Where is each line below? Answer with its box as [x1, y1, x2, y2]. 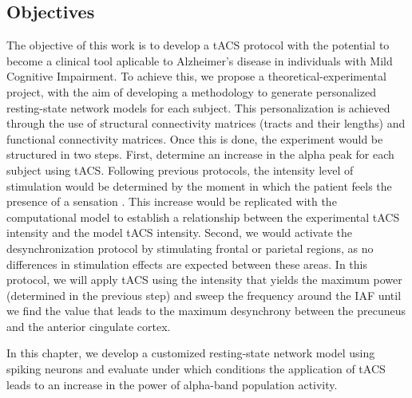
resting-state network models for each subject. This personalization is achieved [6, 99, 390, 116]
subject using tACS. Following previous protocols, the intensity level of [6, 161, 354, 178]
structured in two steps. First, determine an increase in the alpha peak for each [6, 146, 394, 163]
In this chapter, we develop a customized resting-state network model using [6, 345, 375, 361]
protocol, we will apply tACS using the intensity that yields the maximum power [6, 271, 402, 288]
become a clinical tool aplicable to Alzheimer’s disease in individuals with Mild [6, 52, 393, 69]
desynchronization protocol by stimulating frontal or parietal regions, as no [6, 239, 374, 256]
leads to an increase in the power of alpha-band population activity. [6, 376, 338, 392]
